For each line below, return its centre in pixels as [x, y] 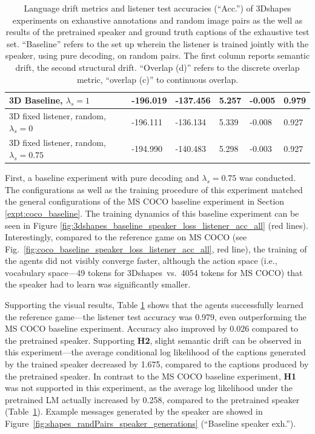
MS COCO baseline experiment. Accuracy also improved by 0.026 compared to [152, 328]
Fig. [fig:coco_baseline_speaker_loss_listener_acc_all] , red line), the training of [156, 248]
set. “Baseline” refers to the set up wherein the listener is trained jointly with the [157, 43]
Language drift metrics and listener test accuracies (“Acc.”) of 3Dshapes [157, 8]
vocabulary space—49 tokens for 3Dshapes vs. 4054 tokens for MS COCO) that [154, 272]
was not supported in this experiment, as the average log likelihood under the [149, 388]
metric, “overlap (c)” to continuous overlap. [157, 79]
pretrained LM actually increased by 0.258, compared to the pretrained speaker [152, 399]
